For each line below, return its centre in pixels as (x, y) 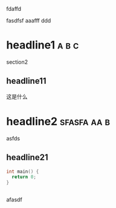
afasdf (14, 199)
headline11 (26, 81)
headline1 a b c (43, 45)
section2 (17, 62)
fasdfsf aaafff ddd (29, 20)
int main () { (23, 172)
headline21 (27, 158)
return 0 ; (24, 177)
